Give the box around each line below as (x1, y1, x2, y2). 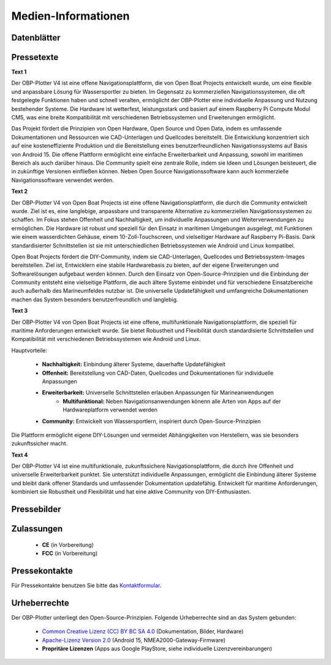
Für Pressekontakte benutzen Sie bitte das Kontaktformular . (11, 582, 162, 589)
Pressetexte (11, 52, 59, 62)
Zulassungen (11, 524, 63, 534)
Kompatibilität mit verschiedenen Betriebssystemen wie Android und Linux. (11, 336, 201, 343)
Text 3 (11, 307, 28, 315)
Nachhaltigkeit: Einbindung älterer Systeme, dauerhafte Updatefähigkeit (42, 361, 226, 368)
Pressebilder (11, 504, 61, 514)
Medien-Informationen (11, 9, 130, 23)
